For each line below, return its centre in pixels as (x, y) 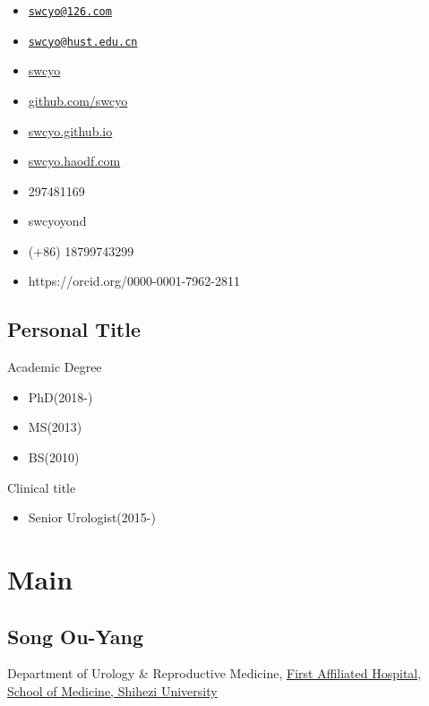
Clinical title (42, 487)
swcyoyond (57, 221)
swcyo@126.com (70, 12)
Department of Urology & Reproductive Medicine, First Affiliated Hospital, (214, 673)
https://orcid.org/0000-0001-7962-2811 (134, 281)
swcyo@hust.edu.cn (83, 42)
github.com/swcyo (78, 100)
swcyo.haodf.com (74, 161)
